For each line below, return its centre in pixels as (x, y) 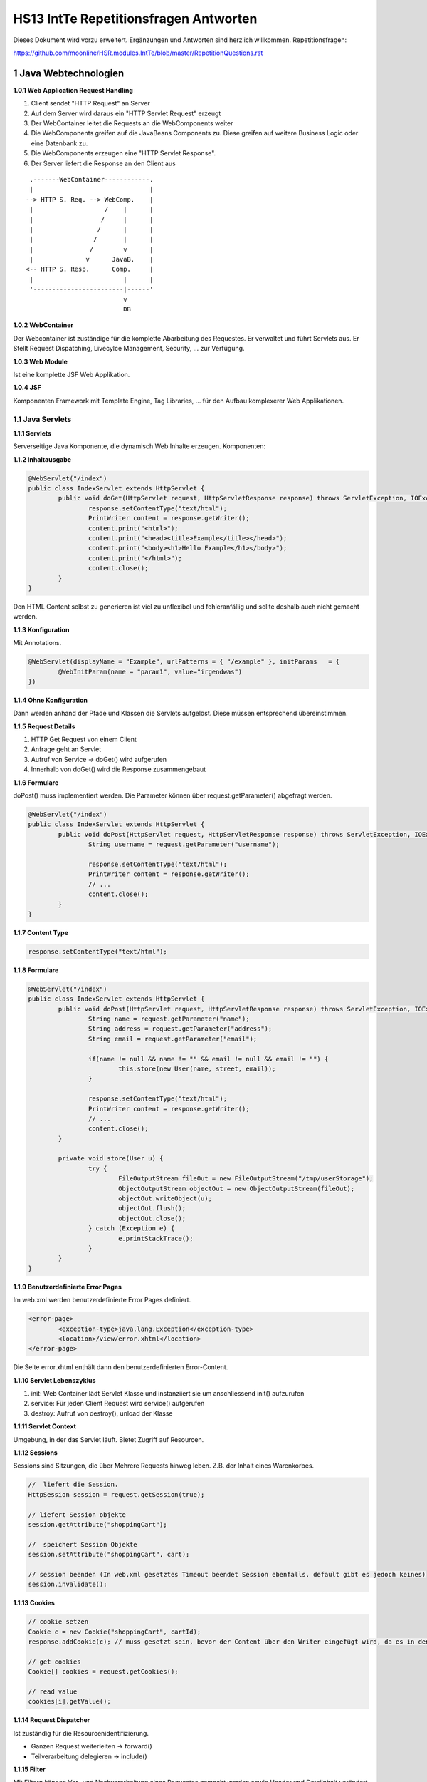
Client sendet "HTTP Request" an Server (91, 103)
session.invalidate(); (68, 1585)
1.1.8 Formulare (36, 970)
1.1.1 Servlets (32, 433)
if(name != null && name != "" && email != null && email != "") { (208, 1059)
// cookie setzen (58, 1622)
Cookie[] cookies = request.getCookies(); (103, 1672)
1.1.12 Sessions (36, 1453)
